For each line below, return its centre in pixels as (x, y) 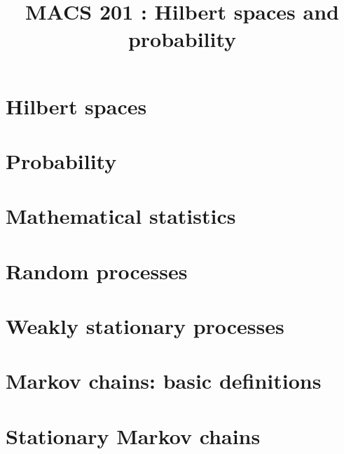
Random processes (97, 271)
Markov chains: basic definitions (164, 381)
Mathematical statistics (121, 216)
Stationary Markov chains (133, 435)
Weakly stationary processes (145, 326)
